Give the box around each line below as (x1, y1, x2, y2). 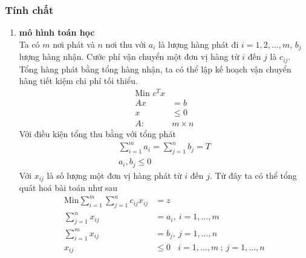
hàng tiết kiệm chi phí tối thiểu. (19, 74, 138, 87)
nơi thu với (105, 37, 146, 50)
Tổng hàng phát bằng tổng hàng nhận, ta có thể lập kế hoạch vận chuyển (19, 62, 291, 75)
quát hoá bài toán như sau (19, 181, 118, 193)
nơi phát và (53, 37, 95, 50)
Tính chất (5, 2, 54, 17)
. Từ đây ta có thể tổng (209, 169, 297, 181)
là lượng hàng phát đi (158, 37, 239, 50)
